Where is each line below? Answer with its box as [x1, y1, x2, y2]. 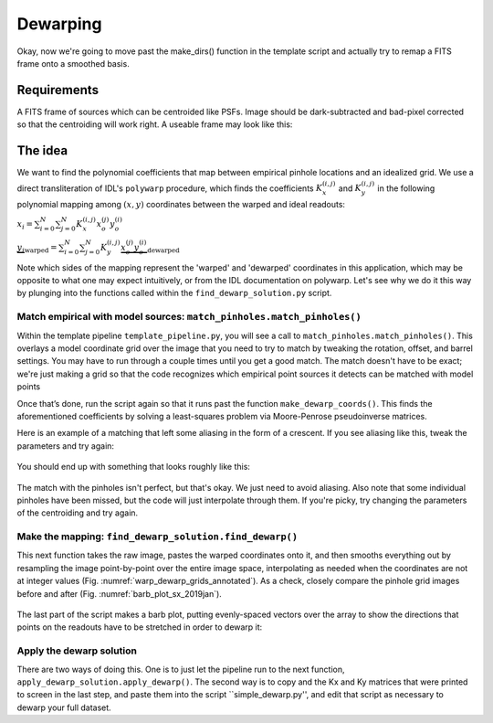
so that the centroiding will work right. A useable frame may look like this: [16, 119, 293, 130]
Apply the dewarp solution [16, 644, 137, 657]
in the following [377, 183, 435, 194]
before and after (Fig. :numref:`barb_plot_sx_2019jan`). [16, 588, 223, 599]
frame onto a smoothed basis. [16, 58, 130, 69]
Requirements [16, 82, 100, 98]
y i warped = [16, 242, 58, 255]
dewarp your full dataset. [16, 702, 111, 713]
